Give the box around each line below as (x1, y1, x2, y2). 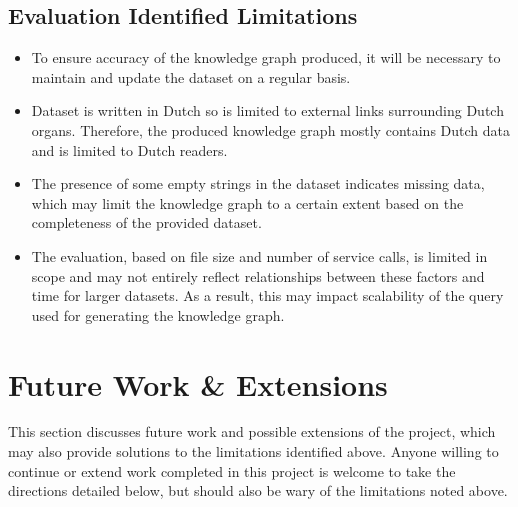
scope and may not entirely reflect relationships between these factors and (31, 265, 485, 286)
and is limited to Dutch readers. (31, 139, 228, 160)
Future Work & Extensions (8, 363, 388, 404)
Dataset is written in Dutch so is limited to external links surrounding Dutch (31, 100, 504, 121)
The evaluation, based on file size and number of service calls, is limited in (31, 245, 488, 266)
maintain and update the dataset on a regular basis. (31, 66, 351, 87)
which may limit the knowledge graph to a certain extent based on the (31, 192, 464, 213)
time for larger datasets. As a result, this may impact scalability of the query (31, 285, 504, 306)
